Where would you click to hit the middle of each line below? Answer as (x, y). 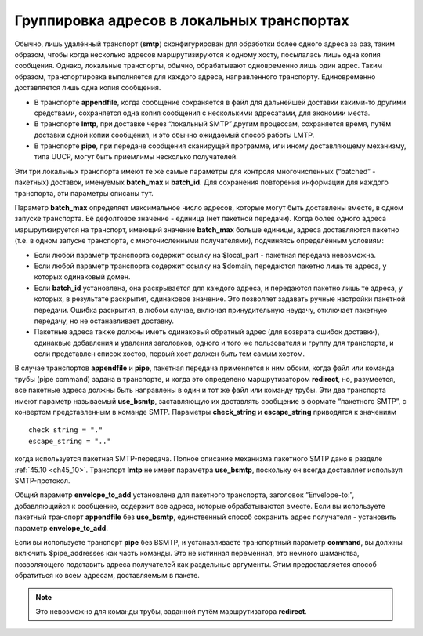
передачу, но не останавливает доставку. (104, 321)
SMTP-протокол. (42, 481)
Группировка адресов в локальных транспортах (182, 20)
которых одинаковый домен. (82, 277)
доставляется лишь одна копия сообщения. (88, 88)
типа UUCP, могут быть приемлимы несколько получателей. (136, 157)
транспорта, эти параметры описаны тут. (84, 193)
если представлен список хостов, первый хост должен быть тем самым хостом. (170, 354)
